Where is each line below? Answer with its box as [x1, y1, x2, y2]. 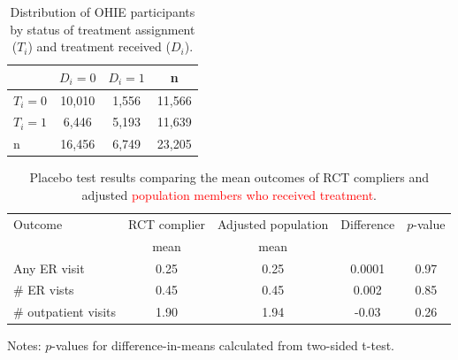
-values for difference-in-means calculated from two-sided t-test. [51, 336, 394, 355]
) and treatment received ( [27, 37, 171, 56]
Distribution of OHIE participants [10, 3, 195, 20]
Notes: [7, 336, 42, 355]
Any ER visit [13, 258, 85, 277]
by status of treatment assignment [10, 19, 195, 38]
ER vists [27, 280, 74, 299]
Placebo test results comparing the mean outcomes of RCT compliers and [29, 168, 430, 187]
